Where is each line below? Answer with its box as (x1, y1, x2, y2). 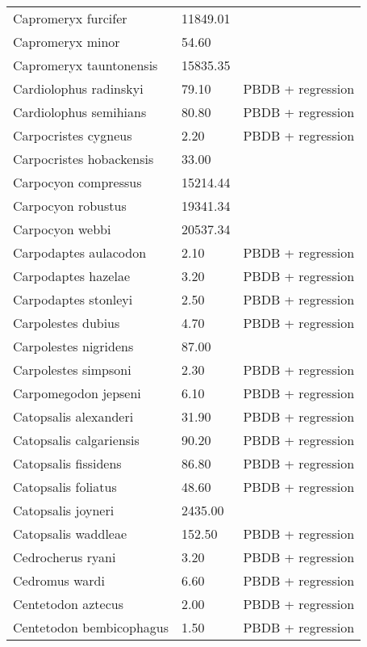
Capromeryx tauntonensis (13, 56, 158, 74)
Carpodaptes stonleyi (13, 290, 133, 309)
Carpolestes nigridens (13, 337, 134, 355)
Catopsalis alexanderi (13, 407, 134, 426)
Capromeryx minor (13, 32, 120, 51)
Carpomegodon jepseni (13, 384, 141, 402)
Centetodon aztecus (13, 594, 123, 613)
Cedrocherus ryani (13, 548, 116, 566)
